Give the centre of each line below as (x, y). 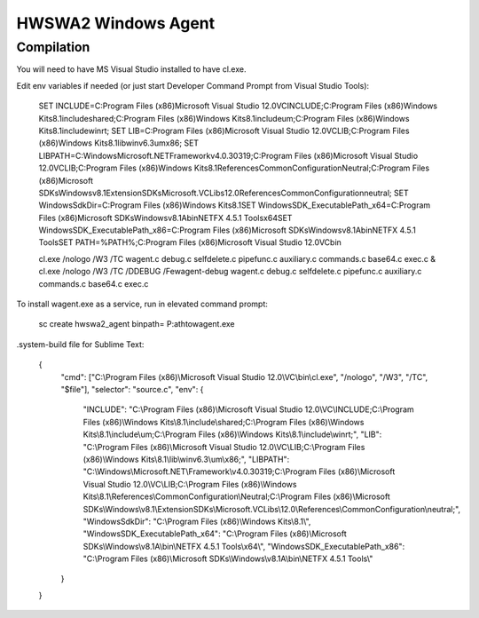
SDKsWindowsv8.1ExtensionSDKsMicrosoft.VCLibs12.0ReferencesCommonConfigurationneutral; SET (224, 193)
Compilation (53, 47)
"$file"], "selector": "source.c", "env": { (132, 389)
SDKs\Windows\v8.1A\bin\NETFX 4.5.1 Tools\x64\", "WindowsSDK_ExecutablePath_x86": (244, 546)
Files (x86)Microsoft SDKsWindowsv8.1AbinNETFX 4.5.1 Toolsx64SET (165, 218)
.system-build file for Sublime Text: (80, 344)
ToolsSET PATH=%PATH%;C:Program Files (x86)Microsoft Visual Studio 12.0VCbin (190, 242)
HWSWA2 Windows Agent (116, 23)
